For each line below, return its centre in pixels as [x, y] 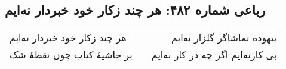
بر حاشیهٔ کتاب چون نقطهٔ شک [71, 55]
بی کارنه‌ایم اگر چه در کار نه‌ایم [214, 55]
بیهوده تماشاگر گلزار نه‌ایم [224, 38]
